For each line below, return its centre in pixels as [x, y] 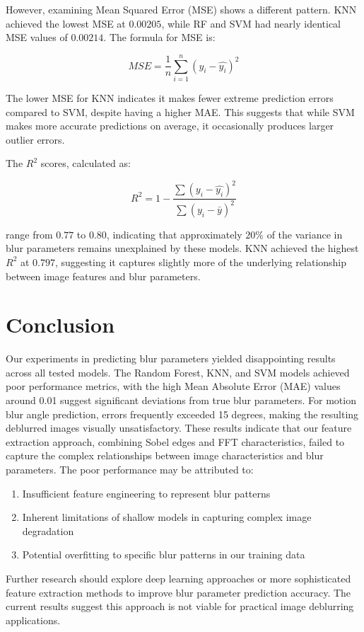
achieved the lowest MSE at [66, 23]
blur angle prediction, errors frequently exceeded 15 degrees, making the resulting [182, 414]
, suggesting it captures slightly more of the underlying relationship [201, 262]
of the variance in [305, 234]
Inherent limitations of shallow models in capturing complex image [167, 517]
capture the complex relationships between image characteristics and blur [165, 455]
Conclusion [60, 324]
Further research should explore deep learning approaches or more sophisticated [178, 578]
